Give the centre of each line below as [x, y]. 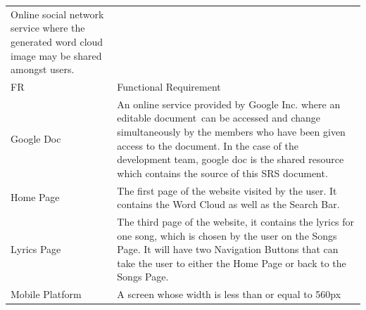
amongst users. [43, 69]
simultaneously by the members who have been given [231, 131]
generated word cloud [57, 41]
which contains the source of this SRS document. [222, 173]
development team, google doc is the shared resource [231, 159]
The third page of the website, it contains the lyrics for [236, 222]
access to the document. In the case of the [208, 145]
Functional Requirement [169, 86]
